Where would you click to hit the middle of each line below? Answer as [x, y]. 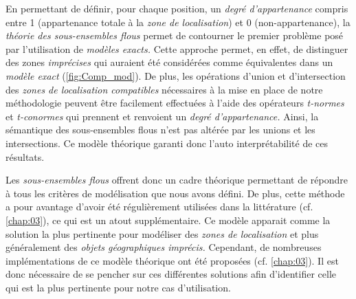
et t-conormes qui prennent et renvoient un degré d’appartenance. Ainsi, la [162, 116]
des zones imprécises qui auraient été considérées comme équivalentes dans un [169, 62]
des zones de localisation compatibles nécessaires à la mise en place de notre [164, 89]
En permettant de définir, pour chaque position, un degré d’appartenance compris [177, 8]
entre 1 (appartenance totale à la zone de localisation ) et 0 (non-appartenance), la [178, 22]
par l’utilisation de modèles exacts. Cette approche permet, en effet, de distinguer [177, 48]
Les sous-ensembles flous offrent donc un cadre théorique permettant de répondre [177, 180]
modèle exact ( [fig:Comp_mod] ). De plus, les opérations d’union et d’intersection [176, 75]
